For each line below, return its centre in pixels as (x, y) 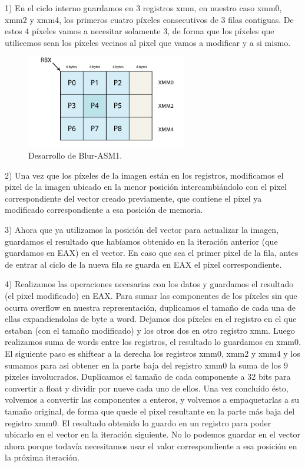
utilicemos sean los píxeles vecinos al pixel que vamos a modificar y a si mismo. (148, 42)
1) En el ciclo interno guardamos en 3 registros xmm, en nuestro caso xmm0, (143, 8)
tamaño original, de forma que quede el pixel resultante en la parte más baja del (150, 411)
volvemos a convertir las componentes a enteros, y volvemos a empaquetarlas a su (152, 399)
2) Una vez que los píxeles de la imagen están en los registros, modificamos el (144, 175)
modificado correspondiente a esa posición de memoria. (104, 210)
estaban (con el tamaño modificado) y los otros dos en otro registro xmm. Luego (150, 330)
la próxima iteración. (42, 457)
